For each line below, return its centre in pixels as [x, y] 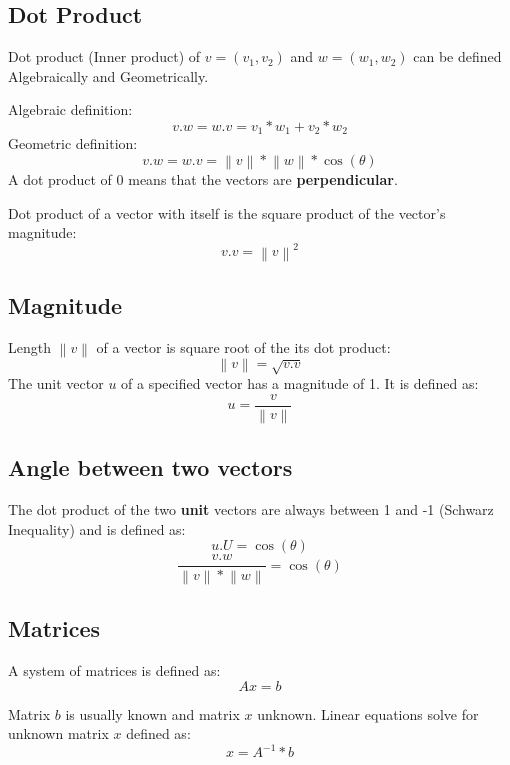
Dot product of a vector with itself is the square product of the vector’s [227, 212]
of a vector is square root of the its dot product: [243, 346]
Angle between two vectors [150, 467]
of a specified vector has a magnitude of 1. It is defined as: [300, 383]
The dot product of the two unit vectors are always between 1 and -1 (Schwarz [251, 509]
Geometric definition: [73, 143]
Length [29, 346]
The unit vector [56, 383]
